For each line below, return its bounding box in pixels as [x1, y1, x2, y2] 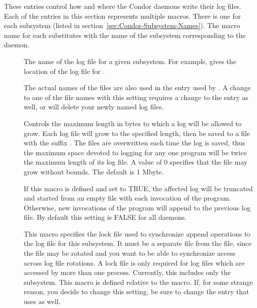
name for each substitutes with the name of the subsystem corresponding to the [4, 30, 246, 40]
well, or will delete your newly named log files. [24, 102, 164, 112]
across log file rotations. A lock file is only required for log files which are [24, 257, 245, 268]
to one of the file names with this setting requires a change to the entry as [24, 92, 249, 102]
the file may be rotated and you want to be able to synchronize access [24, 248, 236, 258]
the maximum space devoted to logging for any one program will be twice [24, 147, 247, 157]
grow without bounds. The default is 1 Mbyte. [24, 166, 164, 176]
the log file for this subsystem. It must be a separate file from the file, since [24, 238, 252, 248]
